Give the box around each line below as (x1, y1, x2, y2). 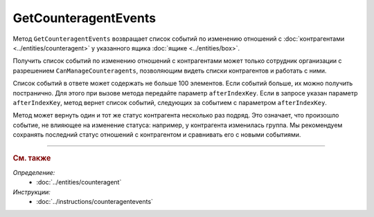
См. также (12, 153, 51, 163)
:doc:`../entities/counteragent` (36, 178, 122, 187)
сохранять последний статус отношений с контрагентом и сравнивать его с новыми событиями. (12, 131, 301, 139)
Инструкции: (12, 187, 51, 196)
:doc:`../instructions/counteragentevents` (36, 197, 154, 205)
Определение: (12, 168, 55, 176)
